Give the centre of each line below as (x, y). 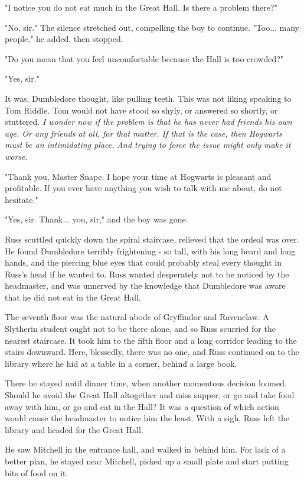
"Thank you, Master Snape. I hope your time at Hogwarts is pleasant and (138, 176)
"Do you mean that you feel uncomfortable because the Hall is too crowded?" (144, 58)
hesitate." (22, 199)
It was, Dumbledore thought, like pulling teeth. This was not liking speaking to (148, 98)
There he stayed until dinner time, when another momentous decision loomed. (146, 383)
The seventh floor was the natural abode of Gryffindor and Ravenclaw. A (137, 317)
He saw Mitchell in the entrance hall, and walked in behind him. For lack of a (145, 449)
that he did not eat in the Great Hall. (73, 297)
